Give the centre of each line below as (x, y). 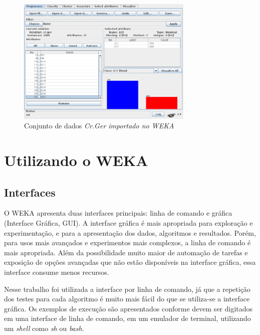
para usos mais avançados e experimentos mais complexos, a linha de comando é (127, 242)
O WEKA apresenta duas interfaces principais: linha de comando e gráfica (118, 213)
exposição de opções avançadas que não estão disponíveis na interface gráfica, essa (130, 262)
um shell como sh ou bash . (44, 328)
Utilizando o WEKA (76, 160)
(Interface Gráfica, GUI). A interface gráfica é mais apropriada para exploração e (128, 223)
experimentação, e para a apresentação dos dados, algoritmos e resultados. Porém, (130, 232)
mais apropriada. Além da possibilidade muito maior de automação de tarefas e (126, 252)
